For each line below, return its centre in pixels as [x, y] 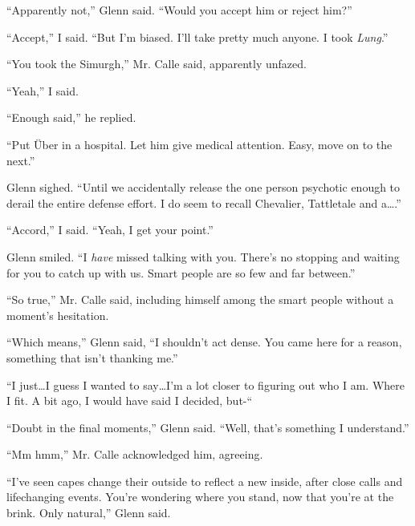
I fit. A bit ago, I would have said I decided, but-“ [130, 401]
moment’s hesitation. [58, 315]
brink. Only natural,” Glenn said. [89, 513]
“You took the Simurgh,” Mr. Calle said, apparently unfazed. [157, 64]
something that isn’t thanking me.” [92, 357]
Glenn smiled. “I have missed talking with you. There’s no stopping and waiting [203, 256]
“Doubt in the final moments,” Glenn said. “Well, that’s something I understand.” [208, 427]
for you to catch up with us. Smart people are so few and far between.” [181, 272]
